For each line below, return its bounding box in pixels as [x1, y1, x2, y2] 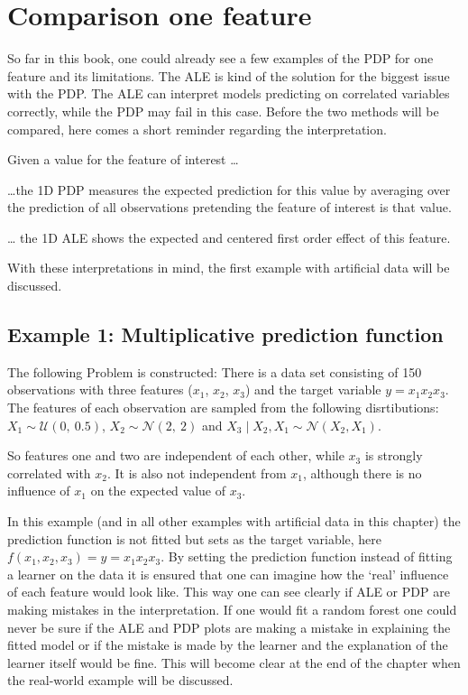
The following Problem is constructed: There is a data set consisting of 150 [7, 362, 422, 381]
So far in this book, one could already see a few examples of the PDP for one [7, 49, 434, 68]
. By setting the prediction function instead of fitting [161, 547, 453, 566]
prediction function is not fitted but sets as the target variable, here [7, 529, 382, 548]
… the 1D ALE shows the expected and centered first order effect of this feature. [7, 227, 451, 246]
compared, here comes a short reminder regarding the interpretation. [7, 119, 387, 138]
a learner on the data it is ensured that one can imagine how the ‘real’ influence [7, 564, 449, 583]
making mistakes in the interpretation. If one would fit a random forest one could [7, 599, 457, 618]
